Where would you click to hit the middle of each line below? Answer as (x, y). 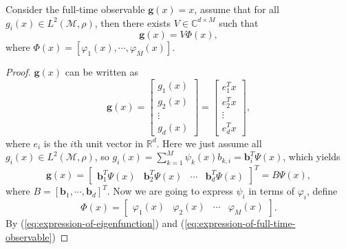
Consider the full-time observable (75, 9)
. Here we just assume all (209, 143)
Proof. (18, 72)
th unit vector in (108, 143)
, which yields (312, 156)
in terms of (271, 191)
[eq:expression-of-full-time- (240, 223)
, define (322, 191)
